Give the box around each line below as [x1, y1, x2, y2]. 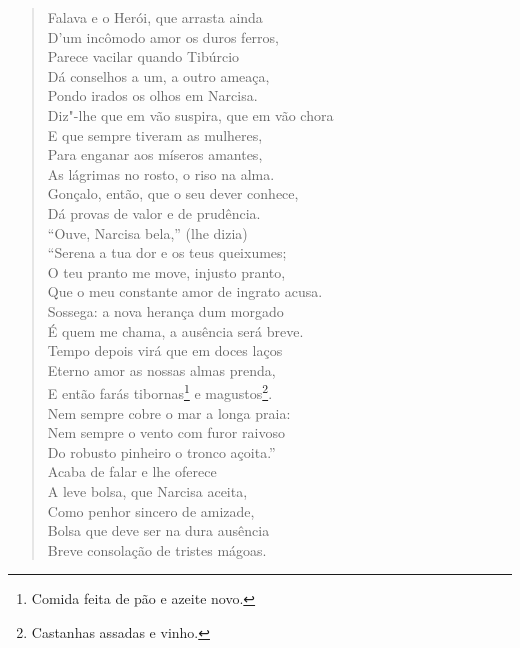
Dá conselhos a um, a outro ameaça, [47, 65, 270, 86]
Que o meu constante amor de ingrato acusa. [47, 281, 323, 302]
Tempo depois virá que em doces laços [47, 340, 283, 361]
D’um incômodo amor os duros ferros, [47, 26, 279, 47]
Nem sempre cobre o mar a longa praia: [47, 402, 291, 423]
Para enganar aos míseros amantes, [47, 144, 263, 165]
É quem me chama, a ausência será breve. [47, 320, 304, 341]
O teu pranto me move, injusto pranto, [47, 261, 286, 282]
